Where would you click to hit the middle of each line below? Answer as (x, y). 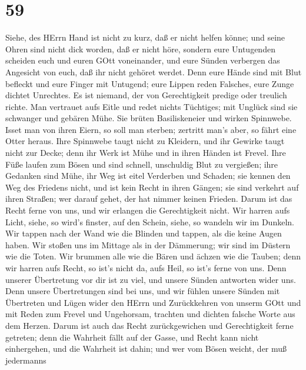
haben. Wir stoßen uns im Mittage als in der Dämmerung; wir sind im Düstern (148, 244)
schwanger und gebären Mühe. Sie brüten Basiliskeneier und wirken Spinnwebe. (149, 118)
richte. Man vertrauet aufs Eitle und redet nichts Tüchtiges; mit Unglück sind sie (152, 106)
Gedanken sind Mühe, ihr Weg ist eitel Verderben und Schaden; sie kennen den (148, 176)
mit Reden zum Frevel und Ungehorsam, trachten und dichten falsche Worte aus (150, 314)
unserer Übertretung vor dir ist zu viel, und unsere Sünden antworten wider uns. (151, 279)
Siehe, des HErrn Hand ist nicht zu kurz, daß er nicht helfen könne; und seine (145, 37)
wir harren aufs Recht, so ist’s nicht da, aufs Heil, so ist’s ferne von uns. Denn (146, 268)
